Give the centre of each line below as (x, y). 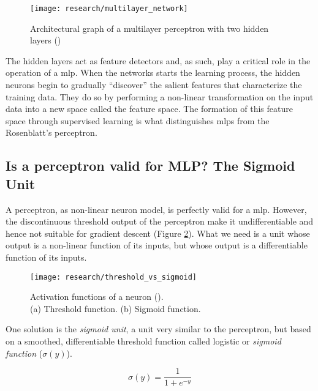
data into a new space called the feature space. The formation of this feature (149, 109)
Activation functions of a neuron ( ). (97, 296)
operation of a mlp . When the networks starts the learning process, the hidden (153, 73)
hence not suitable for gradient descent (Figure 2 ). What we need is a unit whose (158, 233)
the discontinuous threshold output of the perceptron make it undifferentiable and (160, 221)
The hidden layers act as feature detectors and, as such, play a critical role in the (158, 60)
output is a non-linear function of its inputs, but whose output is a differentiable (157, 245)
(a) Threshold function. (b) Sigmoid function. (115, 308)
